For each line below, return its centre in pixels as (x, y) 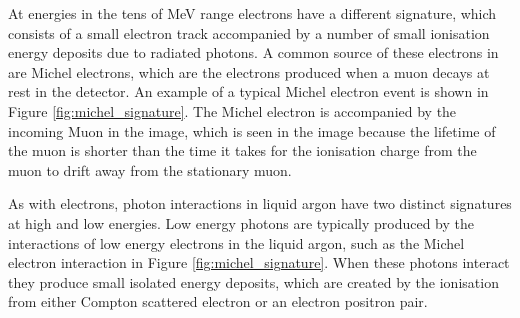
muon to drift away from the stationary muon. (150, 169)
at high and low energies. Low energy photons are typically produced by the (241, 222)
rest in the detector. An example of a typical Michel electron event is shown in (248, 91)
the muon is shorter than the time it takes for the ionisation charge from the (242, 150)
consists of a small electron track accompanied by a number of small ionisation (249, 32)
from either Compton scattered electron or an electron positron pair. (218, 301)
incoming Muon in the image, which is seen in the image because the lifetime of (252, 130)
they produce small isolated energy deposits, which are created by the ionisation (253, 281)
